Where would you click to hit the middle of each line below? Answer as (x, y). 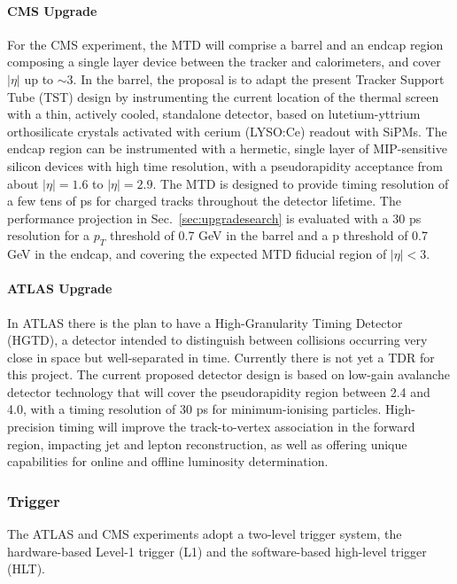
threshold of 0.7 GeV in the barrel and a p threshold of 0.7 (269, 235)
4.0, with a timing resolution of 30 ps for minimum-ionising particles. (194, 409)
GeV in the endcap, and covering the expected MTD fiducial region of (197, 254)
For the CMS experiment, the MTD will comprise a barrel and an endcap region (225, 44)
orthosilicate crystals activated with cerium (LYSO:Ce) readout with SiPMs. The (227, 131)
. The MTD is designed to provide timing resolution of (301, 183)
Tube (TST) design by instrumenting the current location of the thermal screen (223, 96)
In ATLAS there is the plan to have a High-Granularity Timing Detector (205, 322)
